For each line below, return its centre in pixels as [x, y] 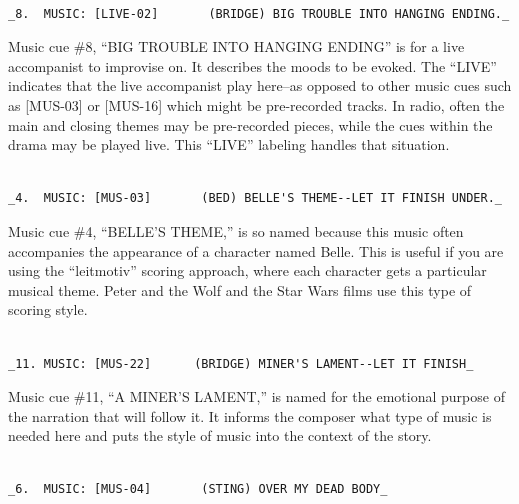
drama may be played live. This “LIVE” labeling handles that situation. [229, 144]
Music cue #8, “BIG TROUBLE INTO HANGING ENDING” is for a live [236, 46]
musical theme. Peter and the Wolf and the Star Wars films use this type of [240, 289]
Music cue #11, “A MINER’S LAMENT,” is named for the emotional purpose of [256, 396]
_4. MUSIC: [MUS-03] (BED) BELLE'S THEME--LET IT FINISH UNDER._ [255, 198]
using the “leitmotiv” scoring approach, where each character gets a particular [247, 270]
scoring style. [48, 309]
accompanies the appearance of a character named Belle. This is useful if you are [256, 250]
